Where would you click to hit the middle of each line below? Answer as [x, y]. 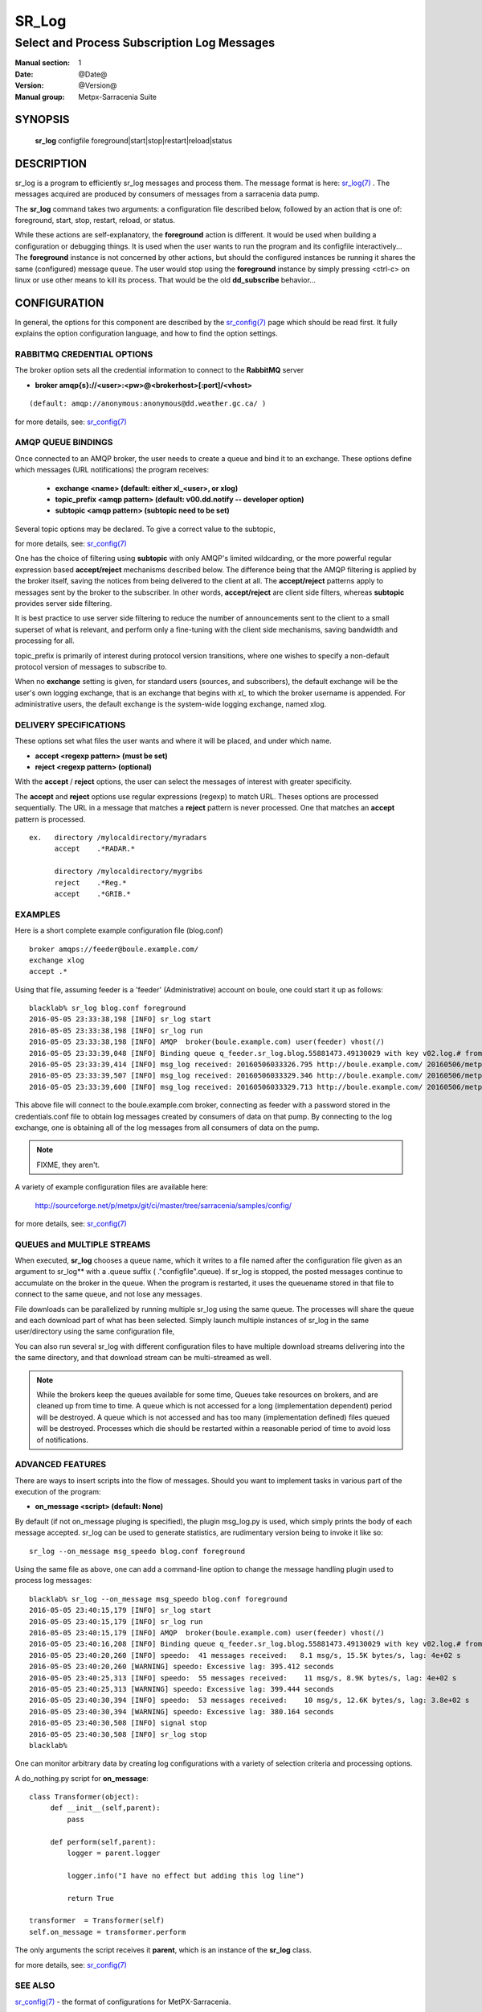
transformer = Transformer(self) [97, 1921]
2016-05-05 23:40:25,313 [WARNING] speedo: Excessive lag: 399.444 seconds [182, 1689]
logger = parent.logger [114, 1853]
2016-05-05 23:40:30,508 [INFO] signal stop [118, 1723]
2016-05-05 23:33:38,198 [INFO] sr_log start [120, 1019]
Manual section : [43, 63]
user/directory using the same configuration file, [95, 1331]
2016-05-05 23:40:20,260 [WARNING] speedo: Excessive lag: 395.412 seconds [182, 1667]
